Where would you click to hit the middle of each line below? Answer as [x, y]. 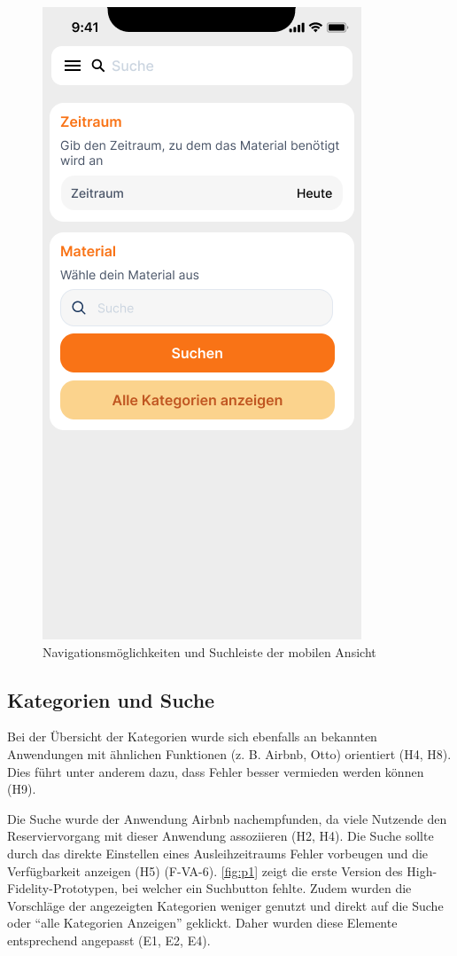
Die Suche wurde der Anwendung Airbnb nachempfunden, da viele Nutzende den [227, 818]
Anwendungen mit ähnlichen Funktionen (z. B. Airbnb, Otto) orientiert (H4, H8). [229, 753]
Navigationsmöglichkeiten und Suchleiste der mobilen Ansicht [209, 651]
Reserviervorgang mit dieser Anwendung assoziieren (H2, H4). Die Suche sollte [221, 836]
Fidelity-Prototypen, [62, 888]
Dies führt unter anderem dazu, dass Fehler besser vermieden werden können [216, 771]
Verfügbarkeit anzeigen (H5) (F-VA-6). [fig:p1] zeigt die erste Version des [205, 870]
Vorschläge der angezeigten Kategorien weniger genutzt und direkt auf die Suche [225, 905]
